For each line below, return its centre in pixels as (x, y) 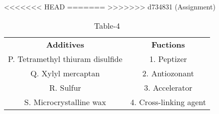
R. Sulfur (65, 87)
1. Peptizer (168, 58)
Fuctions (168, 44)
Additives (65, 44)
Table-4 (107, 25)
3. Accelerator (168, 87)
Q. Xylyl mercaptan (65, 73)
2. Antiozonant (168, 73)
